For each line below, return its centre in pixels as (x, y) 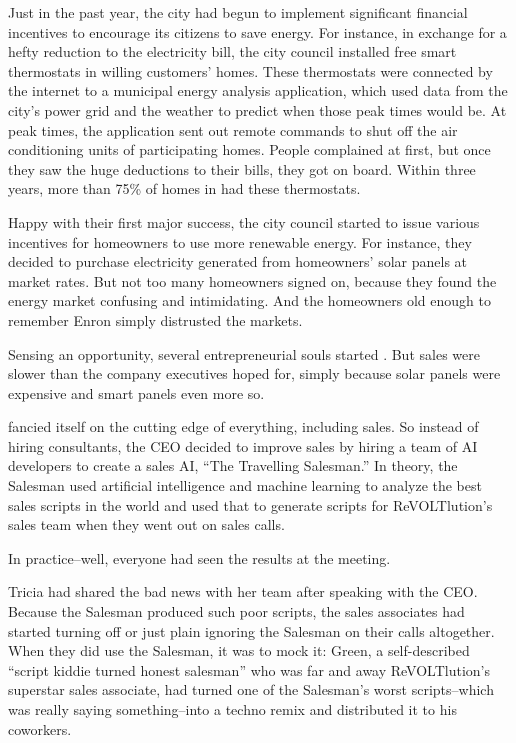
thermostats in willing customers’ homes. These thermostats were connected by (250, 70)
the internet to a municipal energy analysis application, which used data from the (258, 90)
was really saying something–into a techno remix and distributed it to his (232, 709)
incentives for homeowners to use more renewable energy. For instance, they (240, 241)
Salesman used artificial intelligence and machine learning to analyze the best (245, 485)
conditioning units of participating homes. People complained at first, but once (249, 149)
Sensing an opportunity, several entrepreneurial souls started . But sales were (244, 353)
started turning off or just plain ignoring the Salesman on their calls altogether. (251, 630)
